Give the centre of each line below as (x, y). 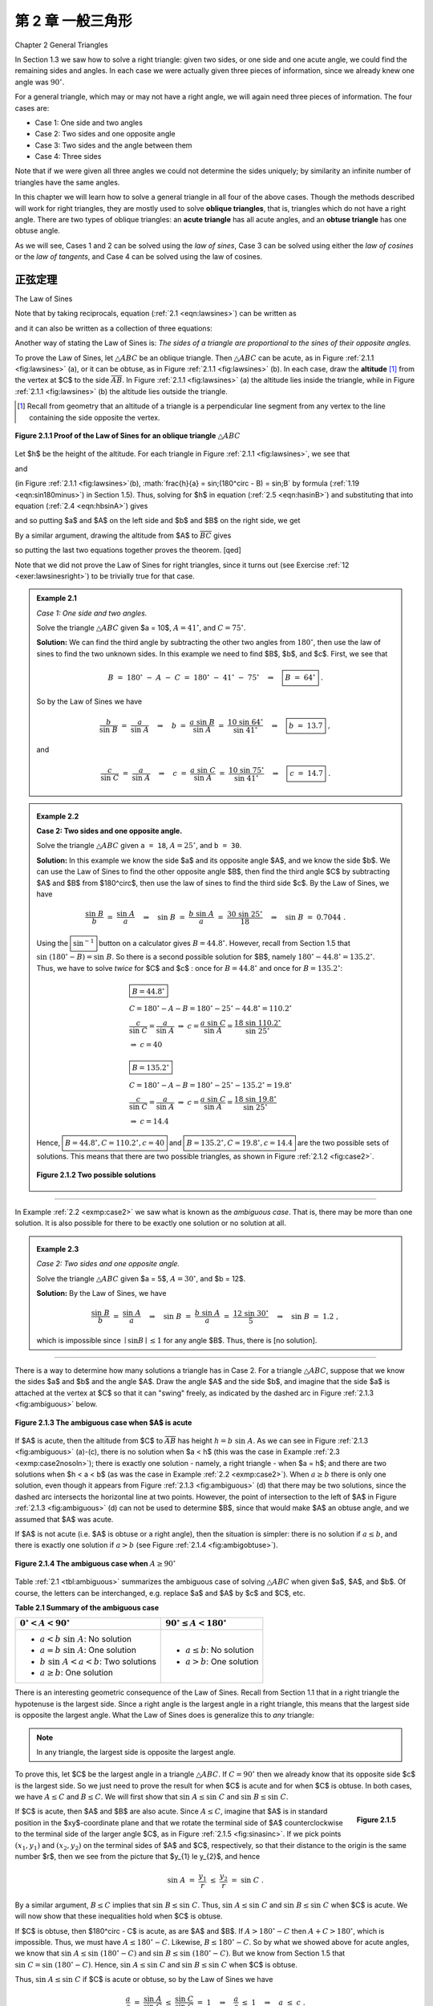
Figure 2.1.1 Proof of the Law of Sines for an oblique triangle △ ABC (127, 436)
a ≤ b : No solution (220, 1651)
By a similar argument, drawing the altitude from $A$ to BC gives (123, 535)
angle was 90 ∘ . (40, 81)
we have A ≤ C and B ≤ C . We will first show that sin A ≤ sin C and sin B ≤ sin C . (152, 1797)
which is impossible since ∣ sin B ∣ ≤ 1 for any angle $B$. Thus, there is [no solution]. (177, 1340)
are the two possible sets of (343, 1143)
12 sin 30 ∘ (251, 1313)
